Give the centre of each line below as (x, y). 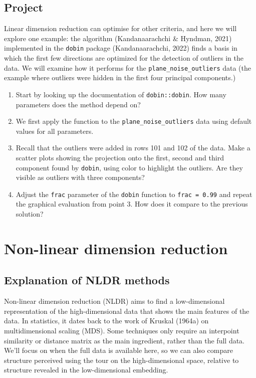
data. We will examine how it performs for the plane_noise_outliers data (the (127, 67)
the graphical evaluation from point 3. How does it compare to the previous (132, 204)
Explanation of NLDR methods (87, 280)
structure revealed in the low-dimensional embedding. (86, 370)
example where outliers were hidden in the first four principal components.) (120, 77)
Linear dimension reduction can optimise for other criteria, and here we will (120, 28)
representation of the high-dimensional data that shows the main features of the (127, 311)
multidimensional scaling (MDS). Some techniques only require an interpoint (122, 331)
